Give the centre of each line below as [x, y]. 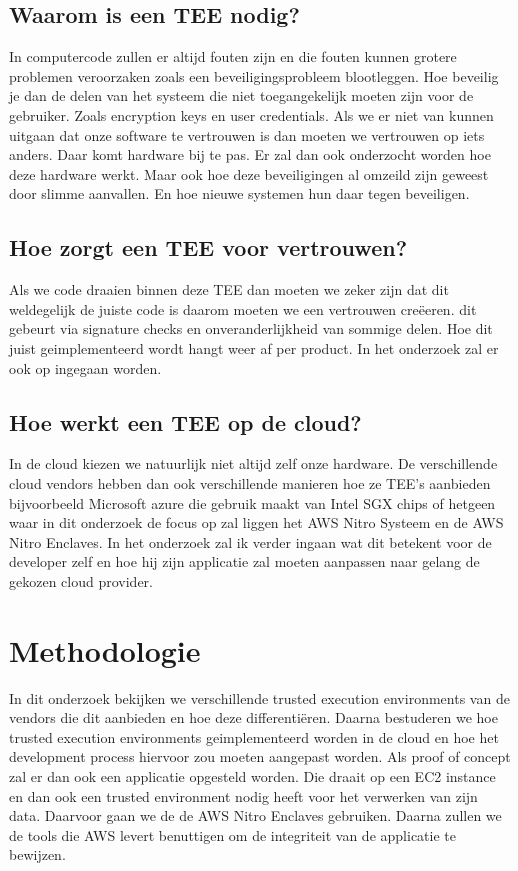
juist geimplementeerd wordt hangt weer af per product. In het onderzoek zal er [254, 347]
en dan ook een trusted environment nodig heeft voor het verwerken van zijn [243, 795]
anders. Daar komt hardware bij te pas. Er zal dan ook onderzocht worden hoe [250, 154]
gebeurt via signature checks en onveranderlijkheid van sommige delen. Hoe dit [251, 328]
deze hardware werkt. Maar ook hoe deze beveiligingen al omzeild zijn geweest [249, 173]
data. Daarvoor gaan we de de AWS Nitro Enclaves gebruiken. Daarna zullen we [255, 815]
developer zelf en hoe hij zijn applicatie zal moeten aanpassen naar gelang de [244, 561]
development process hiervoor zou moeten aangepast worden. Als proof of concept [260, 756]
